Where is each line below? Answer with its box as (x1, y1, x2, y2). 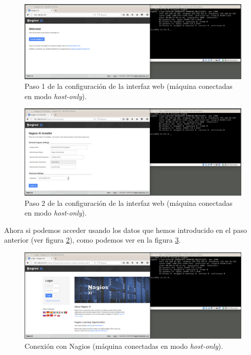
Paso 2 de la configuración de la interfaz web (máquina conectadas (25, 197, 233, 208)
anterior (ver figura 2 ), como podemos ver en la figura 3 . (4, 234, 181, 245)
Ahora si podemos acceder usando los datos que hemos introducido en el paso (4, 224, 247, 235)
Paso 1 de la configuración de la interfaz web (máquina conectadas (25, 81, 233, 91)
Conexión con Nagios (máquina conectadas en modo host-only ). (25, 340, 223, 351)
